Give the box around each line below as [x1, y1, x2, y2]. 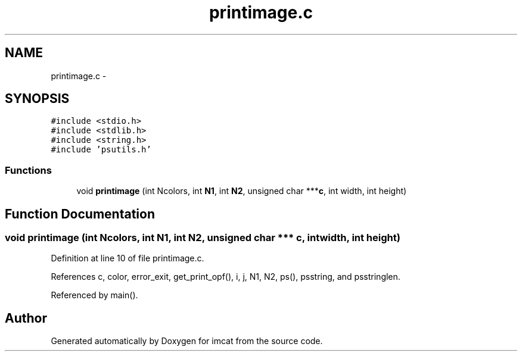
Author [5, 310, 47, 326]
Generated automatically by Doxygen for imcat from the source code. [51, 336, 323, 346]
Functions [5, 164, 52, 176]
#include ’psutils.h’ [51, 145, 151, 155]
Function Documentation [5, 206, 155, 221]
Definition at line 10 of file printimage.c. [51, 253, 204, 264]
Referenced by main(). [51, 290, 138, 301]
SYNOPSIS [5, 91, 70, 107]
